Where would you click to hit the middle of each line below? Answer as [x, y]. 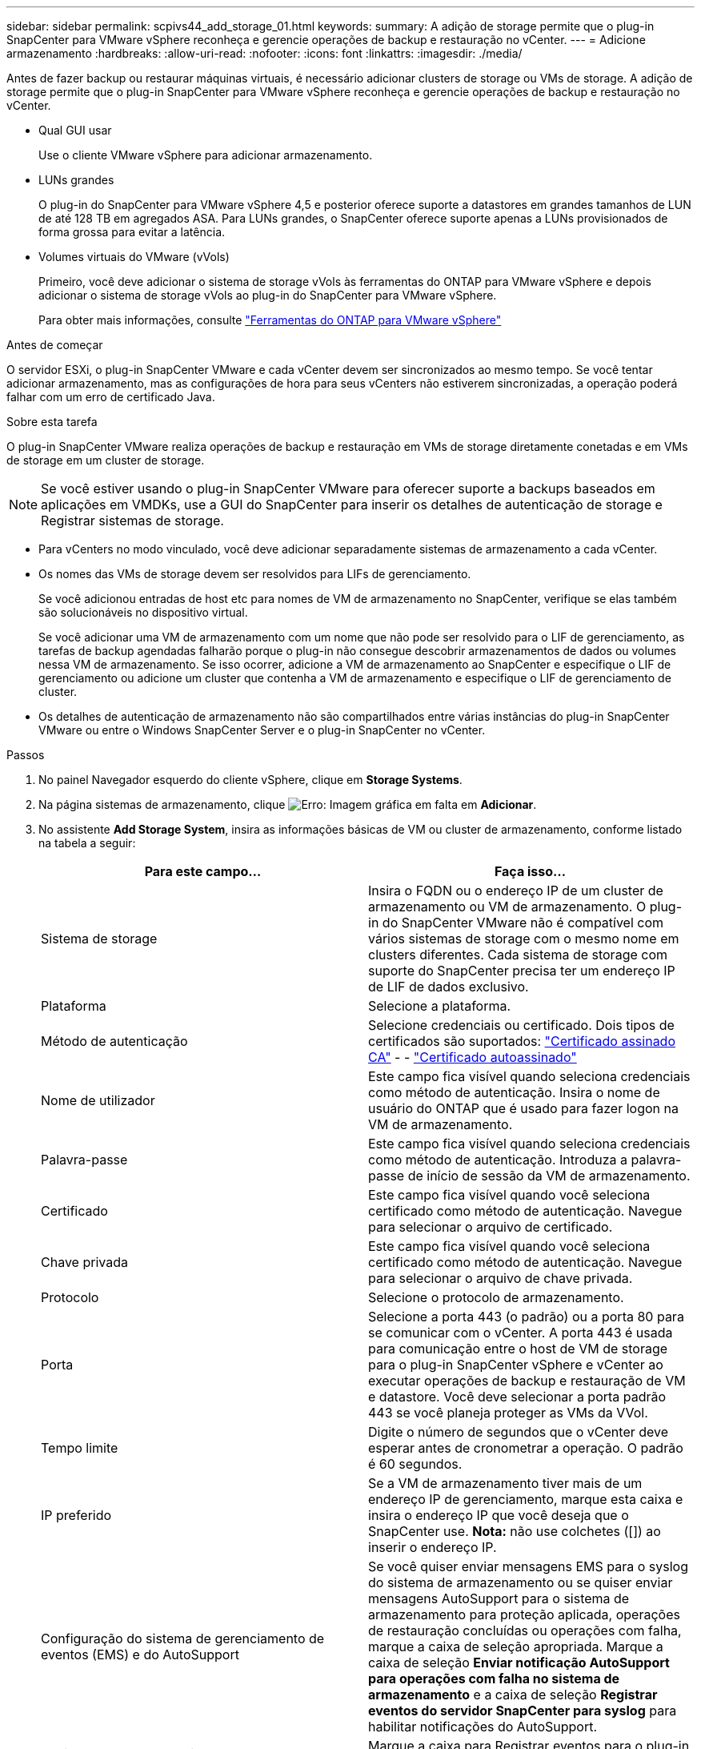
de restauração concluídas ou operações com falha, [525, 1630]
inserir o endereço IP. [433, 1547]
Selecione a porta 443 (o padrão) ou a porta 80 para [526, 1317]
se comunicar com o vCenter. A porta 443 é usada [521, 1333]
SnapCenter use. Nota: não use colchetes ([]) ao [515, 1531]
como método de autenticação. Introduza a [498, 1160]
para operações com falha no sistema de [494, 1679]
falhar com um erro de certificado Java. [111, 397]
